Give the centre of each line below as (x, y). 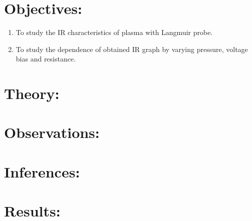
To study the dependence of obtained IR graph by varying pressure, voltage (132, 49)
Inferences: (42, 171)
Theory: (32, 93)
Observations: (52, 132)
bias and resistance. (46, 59)
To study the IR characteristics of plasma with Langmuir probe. (114, 32)
